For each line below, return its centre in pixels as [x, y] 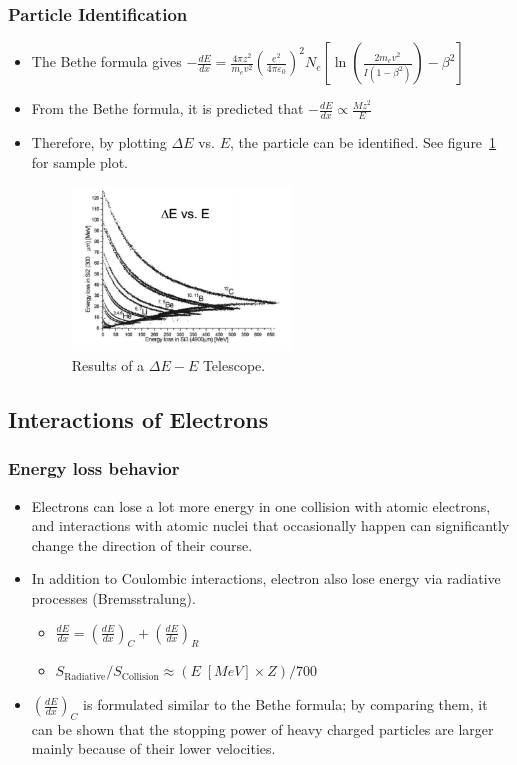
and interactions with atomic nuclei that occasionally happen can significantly [270, 525]
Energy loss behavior [94, 468]
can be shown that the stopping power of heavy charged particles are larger [262, 728]
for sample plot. [79, 161]
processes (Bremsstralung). [113, 598]
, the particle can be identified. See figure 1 [363, 142]
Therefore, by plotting [99, 142]
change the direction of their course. [142, 544]
